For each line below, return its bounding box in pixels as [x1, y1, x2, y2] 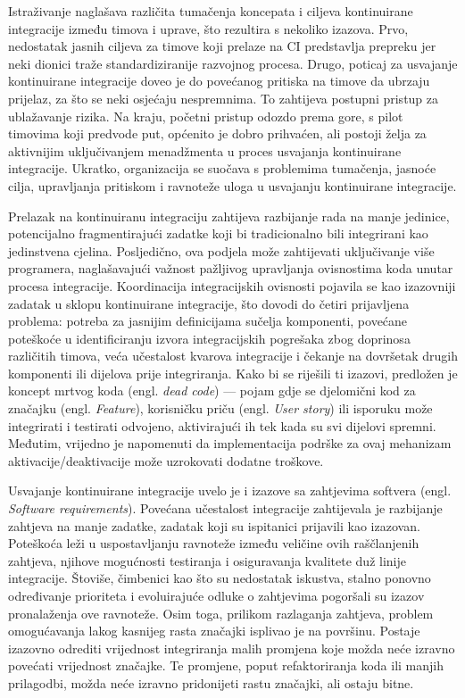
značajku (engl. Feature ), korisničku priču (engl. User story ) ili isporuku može [8, 399, 433, 418]
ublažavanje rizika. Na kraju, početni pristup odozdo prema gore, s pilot [8, 106, 403, 125]
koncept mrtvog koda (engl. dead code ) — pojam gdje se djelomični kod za [8, 381, 416, 400]
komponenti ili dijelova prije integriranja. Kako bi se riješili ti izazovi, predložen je [8, 363, 458, 382]
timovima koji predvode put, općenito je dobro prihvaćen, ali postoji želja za [8, 124, 427, 143]
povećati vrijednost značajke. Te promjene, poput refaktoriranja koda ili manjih [8, 656, 444, 675]
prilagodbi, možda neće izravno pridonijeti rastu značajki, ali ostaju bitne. [8, 673, 414, 692]
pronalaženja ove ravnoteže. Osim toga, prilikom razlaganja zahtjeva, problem [8, 603, 434, 622]
